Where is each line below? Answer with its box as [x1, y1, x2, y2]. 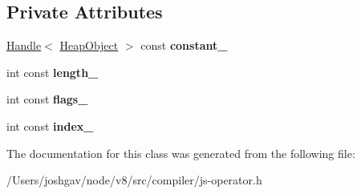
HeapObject [59, 37, 119, 54]
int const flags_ [6, 91, 88, 107]
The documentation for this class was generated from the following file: [6, 144, 355, 161]
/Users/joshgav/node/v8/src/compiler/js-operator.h [6, 172, 262, 188]
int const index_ [6, 117, 94, 134]
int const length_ [6, 63, 99, 80]
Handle [6, 37, 42, 54]
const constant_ [140, 37, 228, 54]
